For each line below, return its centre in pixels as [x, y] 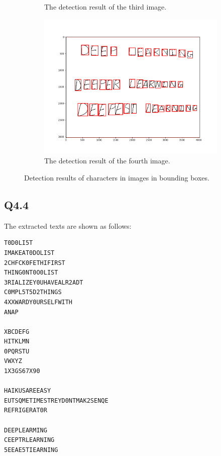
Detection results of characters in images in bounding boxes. [117, 177]
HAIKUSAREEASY [28, 391]
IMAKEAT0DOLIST [29, 253]
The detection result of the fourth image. [107, 161]
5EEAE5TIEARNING [31, 450]
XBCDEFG [17, 332]
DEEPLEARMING [26, 430]
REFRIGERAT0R [26, 411]
